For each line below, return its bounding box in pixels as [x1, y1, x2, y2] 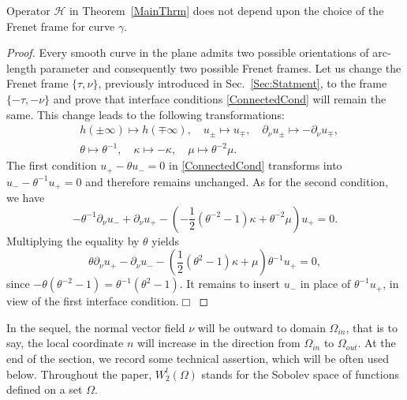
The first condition [6, 157, 97, 174]
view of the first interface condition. [6, 293, 179, 309]
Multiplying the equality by [6, 232, 140, 249]
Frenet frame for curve [6, 17, 115, 34]
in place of [300, 275, 351, 292]
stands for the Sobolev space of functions [201, 365, 400, 382]
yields [151, 232, 180, 249]
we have [6, 189, 45, 206]
